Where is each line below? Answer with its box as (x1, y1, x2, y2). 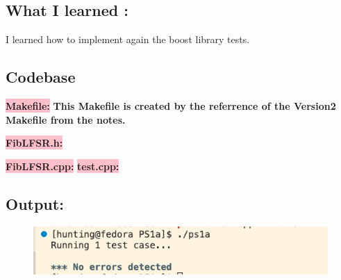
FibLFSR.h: (6, 135, 63, 150)
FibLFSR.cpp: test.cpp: (6, 158, 119, 173)
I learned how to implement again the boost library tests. (6, 32, 250, 47)
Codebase (6, 66, 76, 88)
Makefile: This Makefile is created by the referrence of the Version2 (6, 99, 336, 113)
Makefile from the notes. (6, 112, 126, 126)
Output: (6, 192, 64, 214)
